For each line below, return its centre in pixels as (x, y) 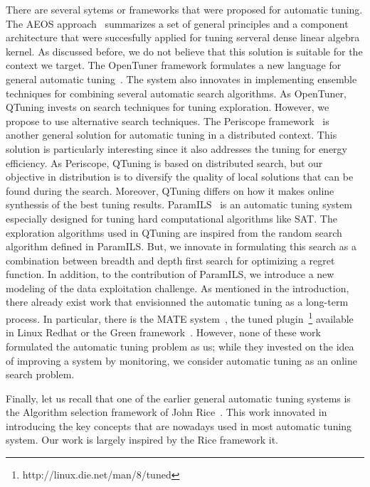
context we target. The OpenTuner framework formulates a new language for (174, 65)
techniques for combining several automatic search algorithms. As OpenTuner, (176, 93)
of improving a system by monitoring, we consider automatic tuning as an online (181, 360)
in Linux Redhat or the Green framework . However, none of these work (163, 332)
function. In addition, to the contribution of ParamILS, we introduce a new (170, 274)
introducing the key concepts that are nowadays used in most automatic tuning (179, 426)
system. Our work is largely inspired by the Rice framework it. (142, 440)
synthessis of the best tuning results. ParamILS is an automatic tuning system (179, 204)
